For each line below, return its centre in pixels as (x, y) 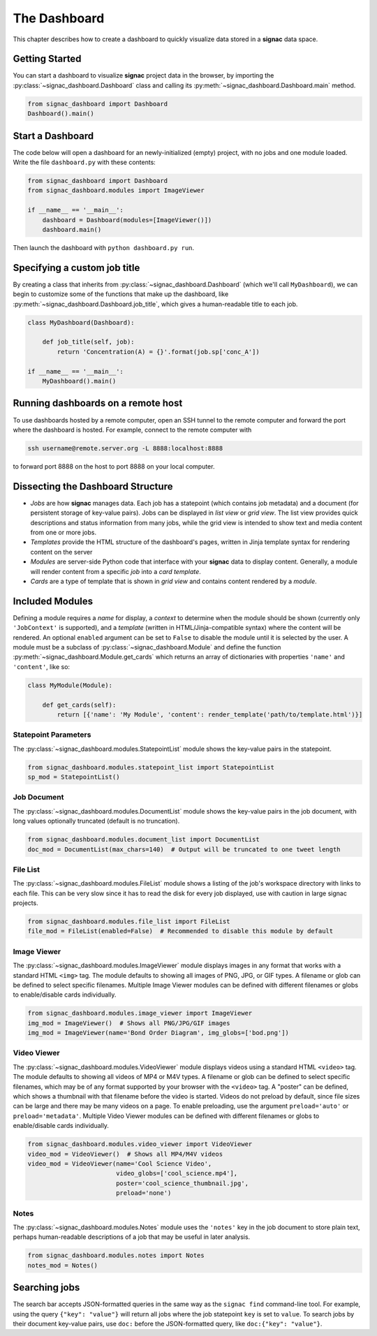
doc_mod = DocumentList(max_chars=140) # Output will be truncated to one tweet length (184, 849)
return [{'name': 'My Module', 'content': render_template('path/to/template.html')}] (210, 714)
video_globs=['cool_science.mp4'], (177, 1174)
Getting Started (47, 59)
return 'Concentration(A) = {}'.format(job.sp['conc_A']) (158, 352)
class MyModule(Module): (70, 685)
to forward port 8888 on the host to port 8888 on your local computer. (114, 466)
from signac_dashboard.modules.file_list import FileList (129, 922)
